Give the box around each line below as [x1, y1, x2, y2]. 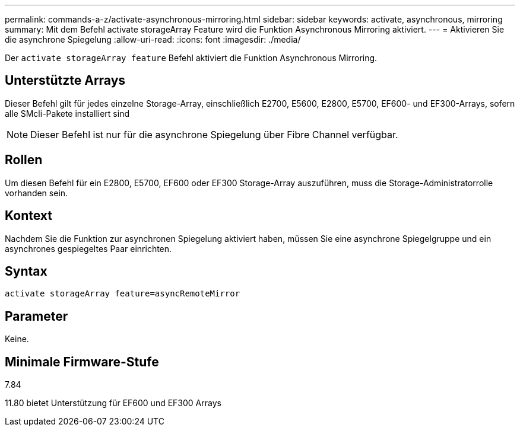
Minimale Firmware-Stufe [5, 354, 159, 369]
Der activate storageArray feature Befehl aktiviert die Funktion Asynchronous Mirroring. [5, 53, 378, 63]
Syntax [5, 263, 47, 279]
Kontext [5, 208, 52, 224]
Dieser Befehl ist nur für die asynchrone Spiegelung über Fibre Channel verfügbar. [30, 128, 398, 141]
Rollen [5, 152, 43, 168]
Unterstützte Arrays [5, 73, 126, 88]
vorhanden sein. [5, 187, 68, 198]
